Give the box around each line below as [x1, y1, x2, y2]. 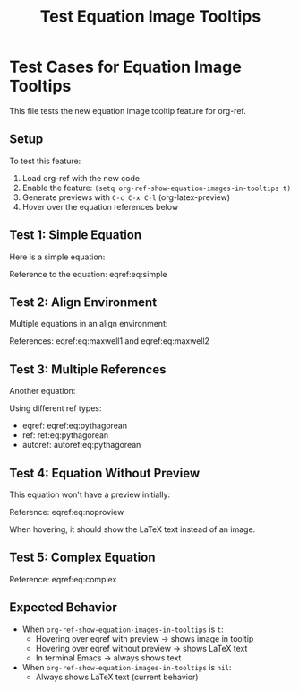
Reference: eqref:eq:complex [9, 573, 117, 584]
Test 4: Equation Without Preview [9, 465, 201, 481]
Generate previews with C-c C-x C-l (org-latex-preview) [21, 191, 231, 203]
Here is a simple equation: [9, 251, 106, 262]
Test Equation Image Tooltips [39, 6, 261, 27]
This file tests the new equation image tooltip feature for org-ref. [9, 105, 246, 116]
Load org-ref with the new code [21, 172, 141, 183]
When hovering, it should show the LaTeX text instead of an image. [9, 524, 256, 535]
